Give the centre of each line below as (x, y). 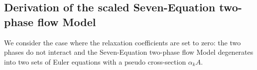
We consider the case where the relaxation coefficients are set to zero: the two (123, 42)
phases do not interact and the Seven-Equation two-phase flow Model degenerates (129, 52)
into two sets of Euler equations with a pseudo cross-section (95, 61)
